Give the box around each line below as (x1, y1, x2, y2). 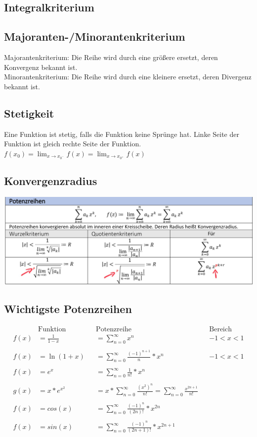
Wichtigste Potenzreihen (4, 301, 132, 316)
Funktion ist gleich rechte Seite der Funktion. (4, 138, 141, 149)
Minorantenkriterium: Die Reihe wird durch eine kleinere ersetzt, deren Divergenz (4, 71, 252, 82)
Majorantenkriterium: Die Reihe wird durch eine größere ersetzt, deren (4, 52, 218, 62)
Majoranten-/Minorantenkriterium (4, 29, 185, 44)
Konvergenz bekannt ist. (4, 62, 78, 72)
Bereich (209, 325, 232, 333)
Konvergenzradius (4, 173, 97, 188)
